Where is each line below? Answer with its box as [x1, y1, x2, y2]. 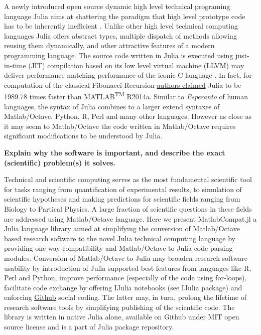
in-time [4, 60, 26, 70]
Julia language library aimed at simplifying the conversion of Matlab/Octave [4, 223, 240, 234]
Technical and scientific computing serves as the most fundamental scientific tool [4, 174, 252, 185]
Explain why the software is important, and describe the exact [4, 147, 225, 157]
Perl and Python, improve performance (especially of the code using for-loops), [4, 272, 247, 283]
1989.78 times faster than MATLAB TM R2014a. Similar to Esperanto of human [4, 90, 248, 101]
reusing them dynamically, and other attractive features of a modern [4, 40, 215, 51]
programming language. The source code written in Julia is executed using [4, 50, 233, 60]
